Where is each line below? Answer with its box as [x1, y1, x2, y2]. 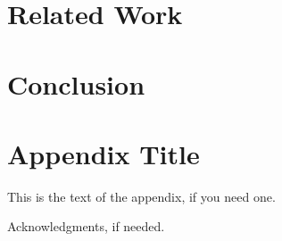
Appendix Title [7, 135, 200, 171]
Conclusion [7, 65, 145, 102]
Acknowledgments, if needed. [7, 217, 165, 236]
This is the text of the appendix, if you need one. [7, 187, 276, 205]
